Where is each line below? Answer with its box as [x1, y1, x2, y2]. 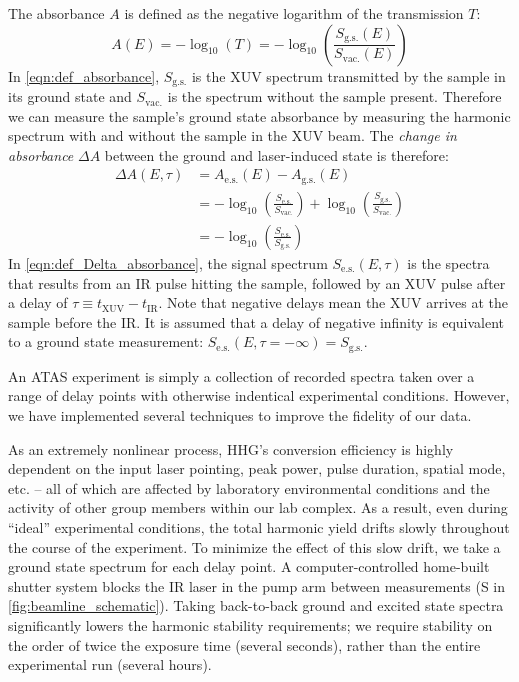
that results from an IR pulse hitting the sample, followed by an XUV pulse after [8, 272, 506, 293]
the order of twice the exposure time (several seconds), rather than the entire [8, 634, 481, 655]
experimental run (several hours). [8, 654, 212, 675]
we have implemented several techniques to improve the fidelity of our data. [8, 404, 472, 425]
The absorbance [8, 3, 105, 23]
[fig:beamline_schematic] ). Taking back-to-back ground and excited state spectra [8, 595, 504, 616]
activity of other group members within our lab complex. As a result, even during [8, 497, 508, 518]
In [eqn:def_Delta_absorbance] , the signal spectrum [8, 252, 328, 273]
